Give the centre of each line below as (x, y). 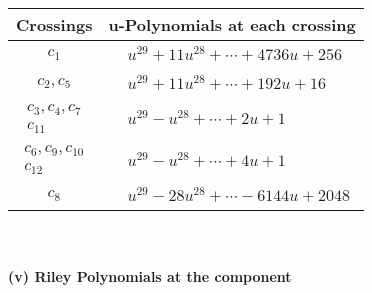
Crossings (54, 24)
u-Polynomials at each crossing (232, 24)
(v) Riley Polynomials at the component (150, 275)
